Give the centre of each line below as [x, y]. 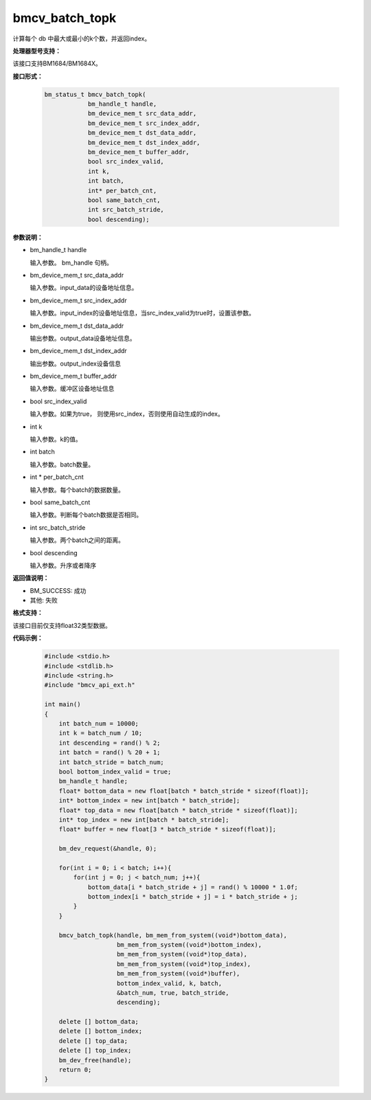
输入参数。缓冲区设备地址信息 [72, 389]
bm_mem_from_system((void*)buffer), [179, 974]
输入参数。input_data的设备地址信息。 [84, 288]
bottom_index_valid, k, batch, [170, 983]
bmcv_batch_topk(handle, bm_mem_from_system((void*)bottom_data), [173, 935]
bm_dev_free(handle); [95, 1060]
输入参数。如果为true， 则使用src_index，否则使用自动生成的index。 [127, 414]
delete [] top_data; [93, 1041]
